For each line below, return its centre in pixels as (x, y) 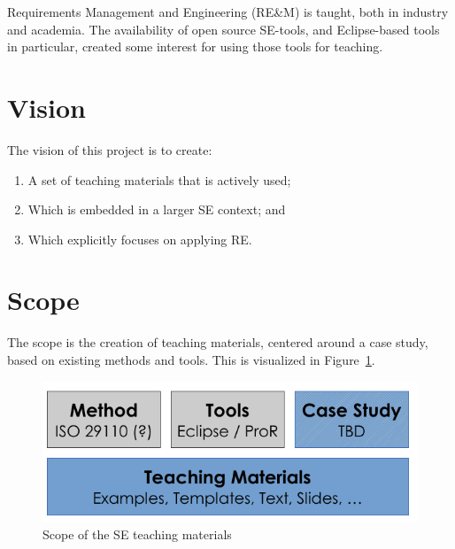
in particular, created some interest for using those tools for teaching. (195, 46)
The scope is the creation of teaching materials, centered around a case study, (218, 342)
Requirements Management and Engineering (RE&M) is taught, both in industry (228, 12)
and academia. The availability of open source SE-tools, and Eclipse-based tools (224, 29)
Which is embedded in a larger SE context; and (157, 209)
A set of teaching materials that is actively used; (159, 179)
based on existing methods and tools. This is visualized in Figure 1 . (191, 360)
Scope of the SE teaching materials (137, 534)
